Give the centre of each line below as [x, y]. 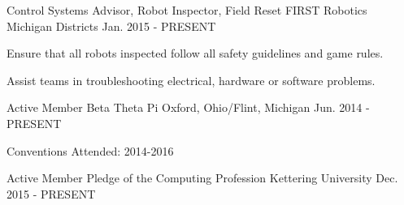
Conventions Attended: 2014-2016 [90, 150]
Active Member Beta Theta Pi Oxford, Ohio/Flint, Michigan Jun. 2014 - [188, 107]
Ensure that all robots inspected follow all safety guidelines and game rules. [195, 53]
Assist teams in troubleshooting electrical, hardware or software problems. [191, 80]
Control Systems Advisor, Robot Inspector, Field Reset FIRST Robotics [187, 10]
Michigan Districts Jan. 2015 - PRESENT [111, 26]
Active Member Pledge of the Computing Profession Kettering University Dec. [202, 178]
